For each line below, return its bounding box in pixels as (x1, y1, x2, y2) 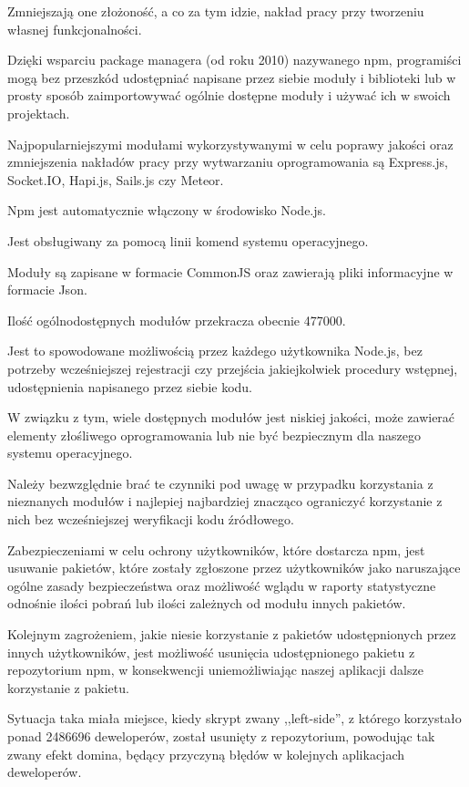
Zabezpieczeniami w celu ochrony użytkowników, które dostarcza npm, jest (7, 540, 425, 559)
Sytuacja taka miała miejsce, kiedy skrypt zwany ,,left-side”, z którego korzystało (7, 709, 462, 728)
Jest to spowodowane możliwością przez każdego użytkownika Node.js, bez (7, 341, 423, 360)
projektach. (7, 103, 70, 122)
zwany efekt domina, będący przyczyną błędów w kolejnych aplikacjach (7, 744, 405, 763)
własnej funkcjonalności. (7, 19, 142, 38)
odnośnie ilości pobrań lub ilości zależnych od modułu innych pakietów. (7, 594, 406, 613)
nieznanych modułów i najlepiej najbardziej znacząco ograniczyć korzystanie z (7, 492, 443, 511)
